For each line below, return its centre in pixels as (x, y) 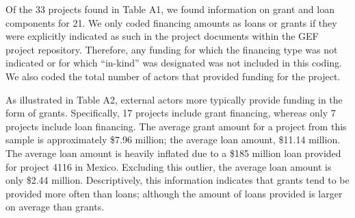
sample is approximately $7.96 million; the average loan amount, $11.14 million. (173, 140)
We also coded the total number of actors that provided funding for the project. (173, 76)
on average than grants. (55, 207)
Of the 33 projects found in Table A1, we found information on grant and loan (170, 9)
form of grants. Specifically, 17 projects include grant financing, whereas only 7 (171, 113)
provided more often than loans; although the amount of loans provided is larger (174, 193)
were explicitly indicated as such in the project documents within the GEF (162, 36)
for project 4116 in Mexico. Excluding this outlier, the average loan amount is (169, 166)
